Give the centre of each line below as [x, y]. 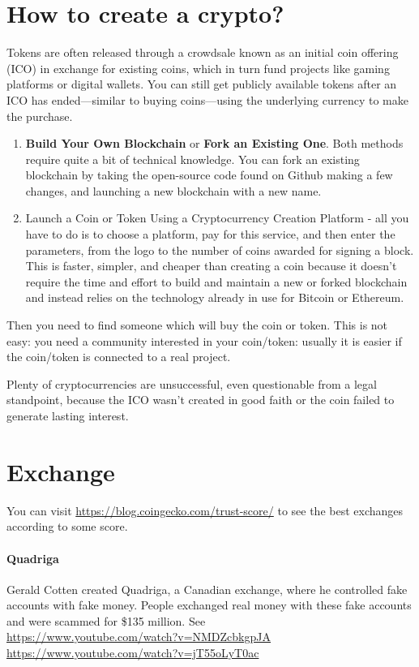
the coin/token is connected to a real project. [119, 357]
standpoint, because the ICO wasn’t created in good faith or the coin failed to [201, 400]
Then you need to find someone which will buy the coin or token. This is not [197, 325]
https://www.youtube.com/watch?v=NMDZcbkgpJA [139, 637]
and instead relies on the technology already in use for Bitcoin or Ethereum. [215, 297]
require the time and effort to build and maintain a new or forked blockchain [216, 281]
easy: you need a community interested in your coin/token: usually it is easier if [204, 340]
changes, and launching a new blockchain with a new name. [173, 190]
